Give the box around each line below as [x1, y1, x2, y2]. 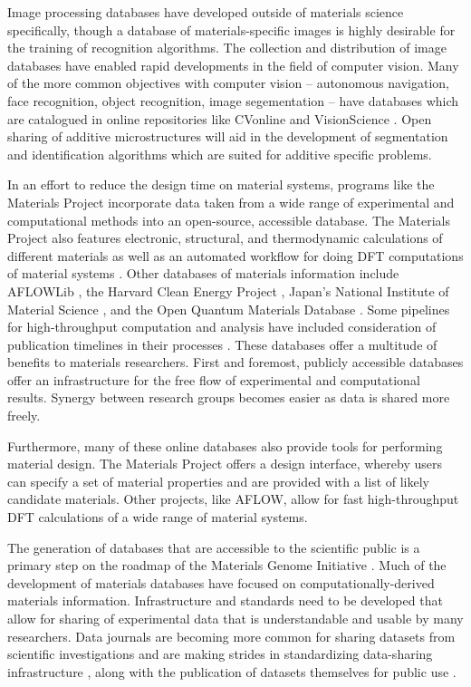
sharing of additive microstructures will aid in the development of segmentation [7, 127, 448, 146]
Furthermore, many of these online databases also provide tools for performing [7, 436, 443, 455]
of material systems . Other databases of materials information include [7, 264, 399, 283]
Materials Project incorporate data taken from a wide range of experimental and [7, 192, 455, 211]
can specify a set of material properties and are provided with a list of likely [7, 471, 430, 490]
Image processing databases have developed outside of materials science [7, 3, 404, 21]
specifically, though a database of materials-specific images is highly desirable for [7, 20, 456, 39]
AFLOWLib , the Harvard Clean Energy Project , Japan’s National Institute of [7, 281, 449, 300]
